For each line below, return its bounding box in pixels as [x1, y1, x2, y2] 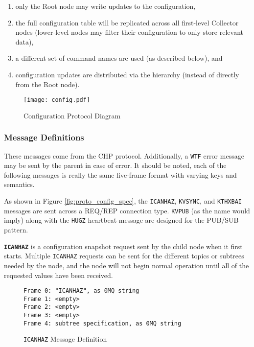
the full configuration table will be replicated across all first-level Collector [15, 17, 239, 27]
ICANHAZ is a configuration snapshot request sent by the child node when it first [4, 241, 243, 251]
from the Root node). [15, 79, 80, 89]
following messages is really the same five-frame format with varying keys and [4, 169, 237, 180]
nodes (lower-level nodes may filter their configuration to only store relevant [15, 27, 243, 37]
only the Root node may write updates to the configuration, [15, 1, 196, 11]
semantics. [4, 179, 35, 189]
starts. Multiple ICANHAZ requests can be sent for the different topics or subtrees [4, 251, 244, 261]
